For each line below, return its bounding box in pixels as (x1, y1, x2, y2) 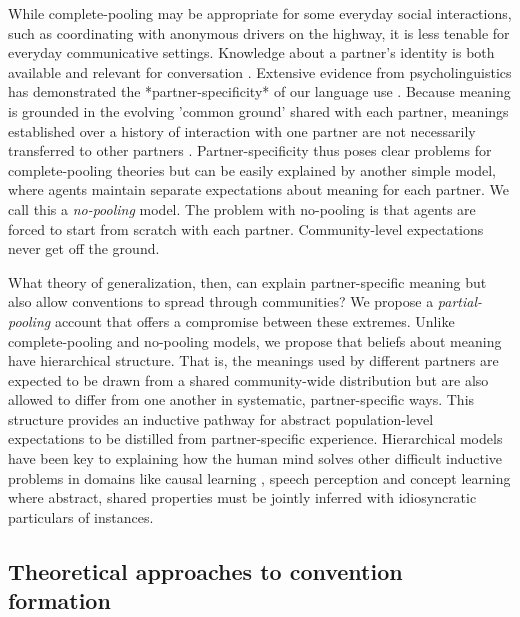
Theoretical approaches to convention (8, 555, 403, 586)
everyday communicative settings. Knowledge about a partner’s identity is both (8, 42, 495, 63)
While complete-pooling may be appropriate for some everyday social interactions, (8, 3, 512, 23)
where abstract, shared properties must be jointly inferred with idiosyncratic (8, 487, 477, 508)
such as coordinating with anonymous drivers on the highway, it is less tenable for (8, 22, 510, 43)
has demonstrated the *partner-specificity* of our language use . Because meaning (8, 81, 511, 102)
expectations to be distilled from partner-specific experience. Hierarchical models (8, 428, 503, 449)
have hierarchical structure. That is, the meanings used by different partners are (8, 350, 499, 371)
